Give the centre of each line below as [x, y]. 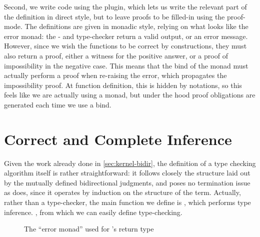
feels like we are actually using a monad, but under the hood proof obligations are [130, 95]
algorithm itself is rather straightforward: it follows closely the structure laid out [127, 173]
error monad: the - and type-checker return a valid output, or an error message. [126, 36]
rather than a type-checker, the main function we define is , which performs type [127, 202]
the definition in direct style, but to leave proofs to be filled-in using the [114, 16]
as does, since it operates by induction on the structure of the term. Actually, [122, 192]
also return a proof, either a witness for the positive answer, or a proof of [116, 55]
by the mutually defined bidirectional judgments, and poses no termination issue [127, 182]
